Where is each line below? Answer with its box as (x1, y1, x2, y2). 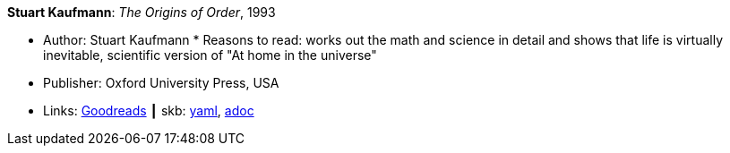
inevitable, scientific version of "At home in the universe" (43, 47, 377, 63)
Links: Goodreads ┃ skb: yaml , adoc (43, 103, 254, 118)
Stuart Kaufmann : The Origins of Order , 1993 (7, 4, 276, 20)
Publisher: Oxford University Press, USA (43, 75, 279, 90)
